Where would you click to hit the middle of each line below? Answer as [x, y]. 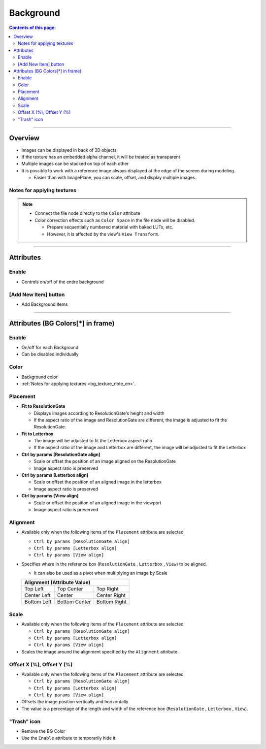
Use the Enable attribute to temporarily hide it [68, 738]
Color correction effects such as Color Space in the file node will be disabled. [115, 220]
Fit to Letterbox [37, 434]
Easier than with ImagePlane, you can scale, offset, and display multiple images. [115, 178]
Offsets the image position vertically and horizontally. [75, 702]
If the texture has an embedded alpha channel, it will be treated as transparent [101, 157]
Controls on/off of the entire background [63, 282]
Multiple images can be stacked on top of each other [75, 164]
